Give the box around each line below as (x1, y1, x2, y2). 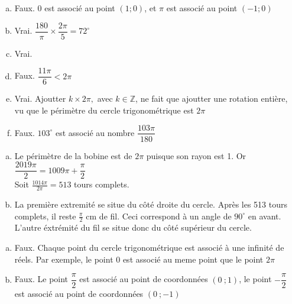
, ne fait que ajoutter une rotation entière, (135, 92, 288, 105)
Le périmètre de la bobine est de (14, 149, 132, 161)
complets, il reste (14, 209, 76, 222)
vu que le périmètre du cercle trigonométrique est (14, 104, 194, 116)
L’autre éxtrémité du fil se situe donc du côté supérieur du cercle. (14, 221, 252, 234)
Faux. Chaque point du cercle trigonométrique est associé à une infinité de (14, 241, 284, 254)
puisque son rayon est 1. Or (146, 149, 246, 161)
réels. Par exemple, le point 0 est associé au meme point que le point (14, 253, 264, 265)
